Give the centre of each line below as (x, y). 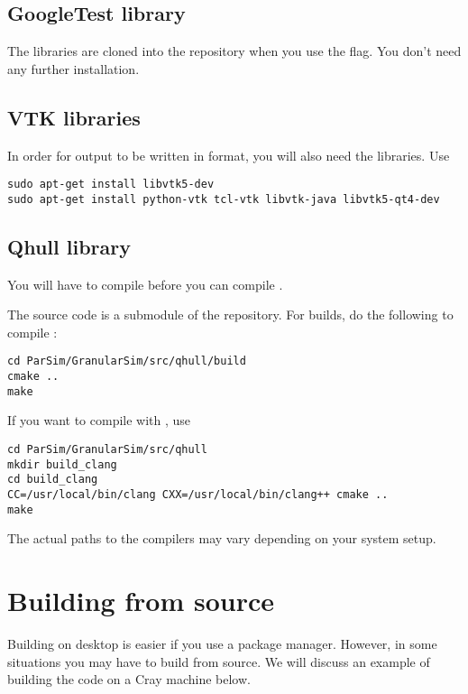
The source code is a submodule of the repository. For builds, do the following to (230, 315)
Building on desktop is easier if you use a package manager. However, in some (222, 644)
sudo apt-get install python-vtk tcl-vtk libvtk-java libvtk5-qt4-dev (224, 199)
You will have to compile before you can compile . (145, 284)
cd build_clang (53, 480)
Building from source (141, 601)
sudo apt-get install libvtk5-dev (111, 185)
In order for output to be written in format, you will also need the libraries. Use (229, 155)
